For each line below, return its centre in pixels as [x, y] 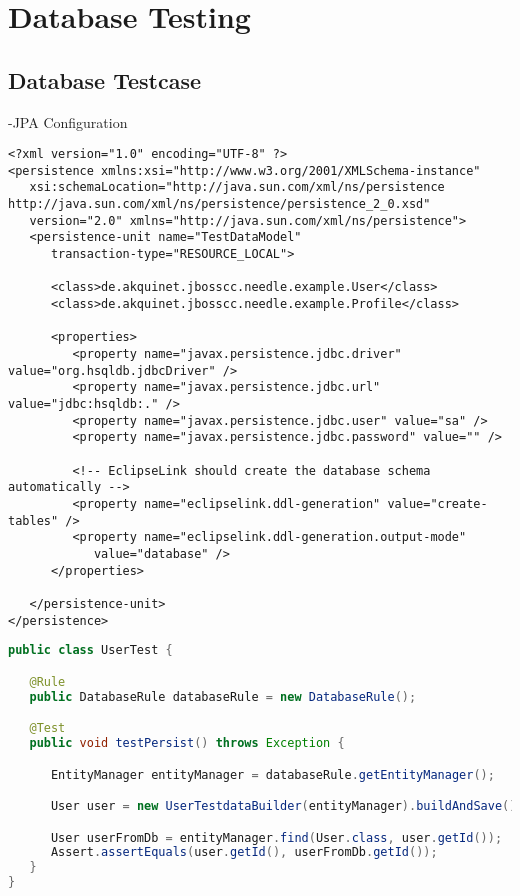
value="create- [437, 503]
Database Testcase [105, 79]
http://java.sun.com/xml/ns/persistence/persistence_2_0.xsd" [219, 204]
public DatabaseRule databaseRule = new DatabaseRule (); [223, 696]
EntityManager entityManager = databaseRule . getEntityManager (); [272, 774]
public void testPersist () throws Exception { [187, 743]
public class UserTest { [90, 650]
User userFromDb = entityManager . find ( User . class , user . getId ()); [276, 837]
